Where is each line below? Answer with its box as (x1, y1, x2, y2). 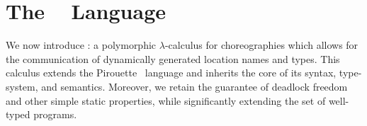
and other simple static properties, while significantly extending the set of (6, 93, 326, 108)
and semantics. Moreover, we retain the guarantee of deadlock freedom (41, 79, 348, 93)
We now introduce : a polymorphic (6, 38, 157, 52)
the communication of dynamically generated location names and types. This (6, 51, 340, 66)
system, (6, 79, 38, 93)
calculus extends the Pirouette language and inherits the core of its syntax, (6, 65, 337, 80)
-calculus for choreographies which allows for (164, 38, 358, 52)
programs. (33, 107, 77, 122)
